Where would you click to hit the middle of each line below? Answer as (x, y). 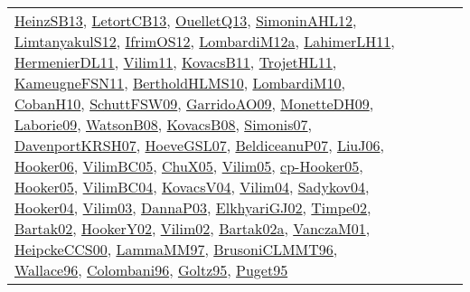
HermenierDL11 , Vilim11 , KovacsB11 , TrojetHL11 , (176, 62)
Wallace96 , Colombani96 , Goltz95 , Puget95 (151, 270)
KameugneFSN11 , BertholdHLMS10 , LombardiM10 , (180, 83)
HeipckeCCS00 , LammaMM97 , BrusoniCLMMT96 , (176, 249)
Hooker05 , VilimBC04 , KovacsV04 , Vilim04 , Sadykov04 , (192, 187)
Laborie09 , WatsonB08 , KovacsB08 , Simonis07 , (164, 124)
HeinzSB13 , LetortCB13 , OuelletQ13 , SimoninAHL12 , (186, 20)
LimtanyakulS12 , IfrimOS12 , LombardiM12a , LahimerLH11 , (205, 41)
